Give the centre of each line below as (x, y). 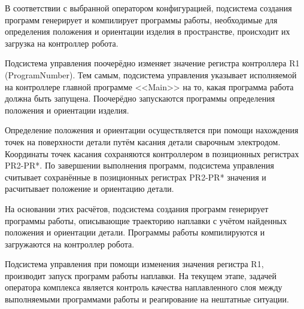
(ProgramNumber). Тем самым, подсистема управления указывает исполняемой (151, 74)
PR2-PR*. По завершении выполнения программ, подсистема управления (139, 165)
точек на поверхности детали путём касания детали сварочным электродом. (143, 141)
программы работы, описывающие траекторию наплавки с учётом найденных (146, 220)
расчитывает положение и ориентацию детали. (89, 189)
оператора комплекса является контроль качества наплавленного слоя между (144, 287)
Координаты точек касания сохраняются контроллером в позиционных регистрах (152, 153)
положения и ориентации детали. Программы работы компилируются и (135, 232)
